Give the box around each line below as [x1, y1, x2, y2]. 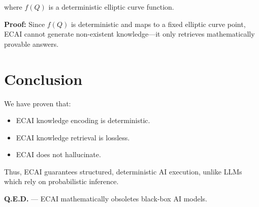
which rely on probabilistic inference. [4, 176, 119, 187]
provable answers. [4, 38, 59, 49]
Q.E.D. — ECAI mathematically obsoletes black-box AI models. [4, 193, 207, 204]
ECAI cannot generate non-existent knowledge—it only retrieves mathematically [4, 28, 255, 39]
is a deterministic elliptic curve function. [48, 2, 174, 12]
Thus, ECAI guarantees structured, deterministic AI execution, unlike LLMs [4, 166, 242, 176]
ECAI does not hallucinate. [16, 149, 101, 160]
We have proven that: [4, 98, 71, 108]
